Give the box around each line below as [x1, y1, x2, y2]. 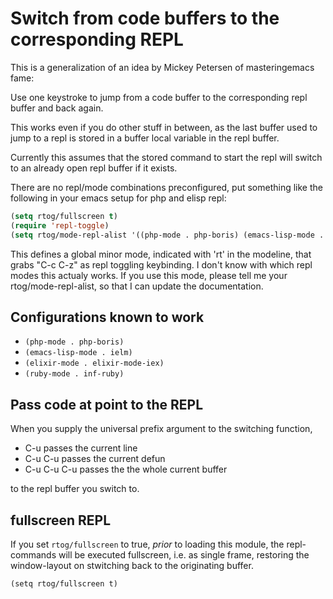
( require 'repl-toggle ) [10, 220, 110, 231]
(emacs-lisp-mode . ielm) [24, 348, 133, 358]
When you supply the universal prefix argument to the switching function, [10, 423, 313, 435]
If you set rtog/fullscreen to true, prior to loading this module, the [10, 538, 285, 550]
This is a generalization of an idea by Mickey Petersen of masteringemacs [10, 61, 315, 73]
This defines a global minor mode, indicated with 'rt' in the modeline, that [10, 248, 312, 260]
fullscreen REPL [10, 512, 112, 529]
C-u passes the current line [24, 442, 138, 454]
